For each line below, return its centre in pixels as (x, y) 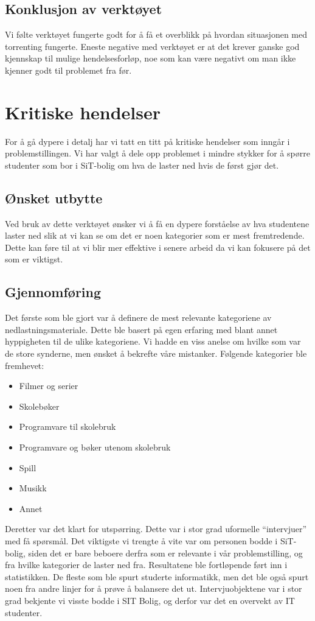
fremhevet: (25, 365)
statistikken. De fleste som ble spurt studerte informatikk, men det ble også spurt (157, 576)
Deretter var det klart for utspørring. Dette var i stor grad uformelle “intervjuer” (156, 529)
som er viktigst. (34, 259)
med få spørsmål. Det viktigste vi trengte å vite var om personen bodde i (141, 540)
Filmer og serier (49, 386)
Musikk (33, 488)
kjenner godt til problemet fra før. (68, 70)
